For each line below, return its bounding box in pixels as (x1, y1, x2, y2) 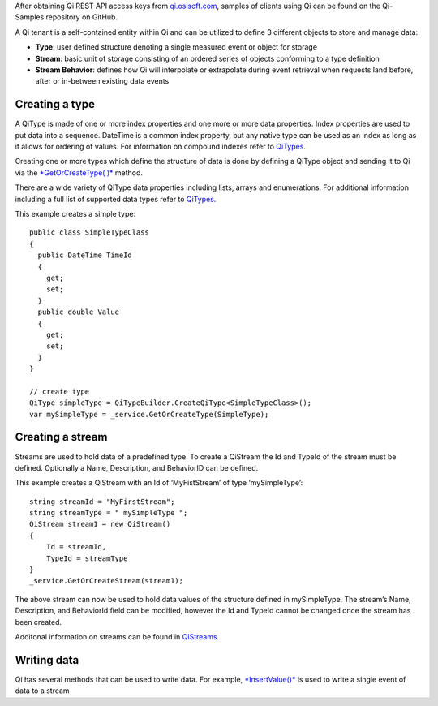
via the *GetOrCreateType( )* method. (15, 167, 144, 178)
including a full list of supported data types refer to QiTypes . (15, 194, 217, 204)
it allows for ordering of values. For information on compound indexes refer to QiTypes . (15, 142, 306, 152)
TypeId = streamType (45, 553, 128, 563)
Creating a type (15, 97, 95, 111)
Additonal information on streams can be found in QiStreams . (15, 632, 220, 641)
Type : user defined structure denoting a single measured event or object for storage (35, 42, 318, 52)
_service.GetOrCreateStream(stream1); (29, 576, 184, 586)
